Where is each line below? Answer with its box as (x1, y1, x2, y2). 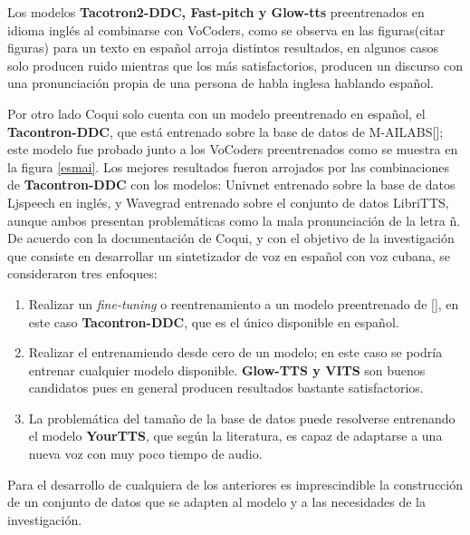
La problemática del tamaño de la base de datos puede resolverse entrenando (28, 408, 456, 427)
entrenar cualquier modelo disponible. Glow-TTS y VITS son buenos (28, 360, 426, 379)
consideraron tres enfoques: (7, 264, 158, 283)
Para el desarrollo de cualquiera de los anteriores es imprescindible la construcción (7, 474, 464, 493)
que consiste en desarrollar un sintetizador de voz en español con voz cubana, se (7, 246, 451, 265)
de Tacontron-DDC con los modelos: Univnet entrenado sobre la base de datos (7, 175, 456, 194)
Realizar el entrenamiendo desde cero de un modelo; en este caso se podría (28, 343, 443, 362)
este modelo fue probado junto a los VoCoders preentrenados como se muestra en (7, 140, 458, 159)
